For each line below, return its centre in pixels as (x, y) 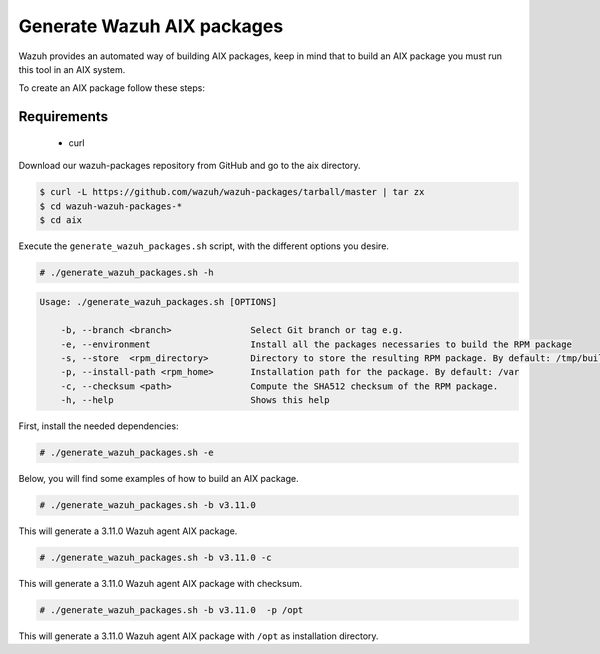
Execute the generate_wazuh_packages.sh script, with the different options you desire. (204, 246)
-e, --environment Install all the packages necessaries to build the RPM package (316, 344)
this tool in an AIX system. (72, 69)
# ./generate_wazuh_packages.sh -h (126, 272)
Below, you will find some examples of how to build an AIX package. (158, 479)
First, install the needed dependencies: (98, 426)
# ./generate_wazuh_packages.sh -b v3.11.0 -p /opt (171, 610)
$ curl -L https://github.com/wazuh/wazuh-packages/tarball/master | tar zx (232, 192)
